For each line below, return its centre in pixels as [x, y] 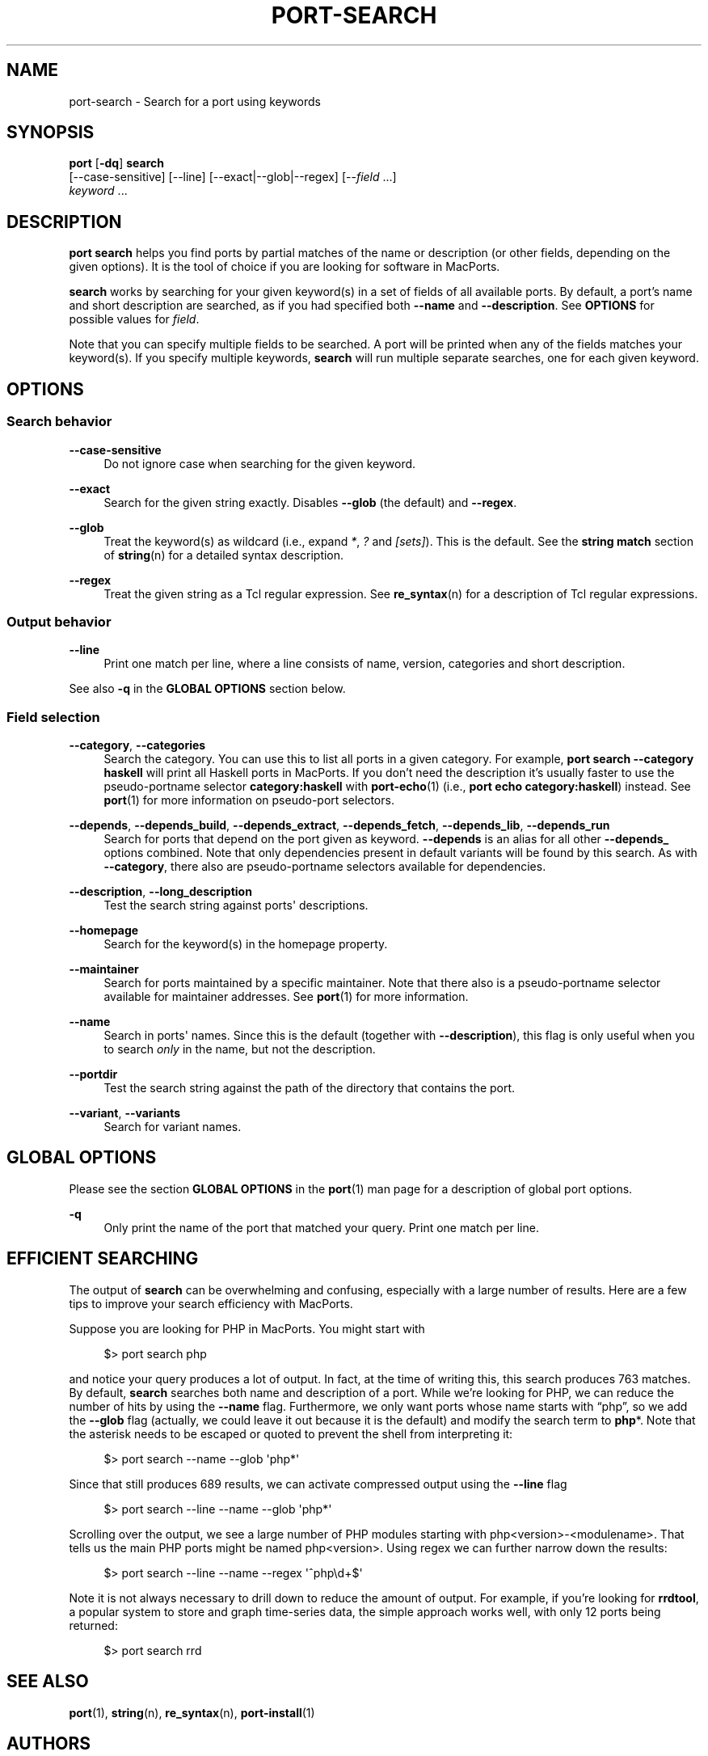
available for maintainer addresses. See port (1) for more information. [286, 996]
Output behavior [59, 621]
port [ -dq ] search [116, 163]
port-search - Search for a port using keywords [195, 101]
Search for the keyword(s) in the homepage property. [246, 944]
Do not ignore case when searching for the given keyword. [260, 463]
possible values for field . [134, 319]
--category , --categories [137, 745]
